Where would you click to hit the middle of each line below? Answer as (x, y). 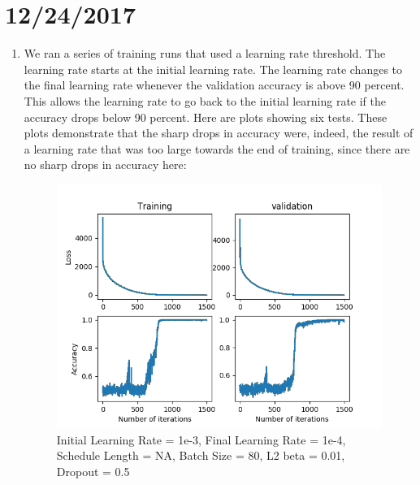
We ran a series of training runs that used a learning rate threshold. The (205, 53)
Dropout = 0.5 (93, 471)
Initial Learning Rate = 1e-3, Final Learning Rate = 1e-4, (201, 439)
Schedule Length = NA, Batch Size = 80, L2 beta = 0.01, (201, 455)
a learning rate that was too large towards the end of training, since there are (217, 148)
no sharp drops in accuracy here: (105, 165)
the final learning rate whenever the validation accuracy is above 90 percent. (214, 85)
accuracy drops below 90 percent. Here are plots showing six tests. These (206, 117)
